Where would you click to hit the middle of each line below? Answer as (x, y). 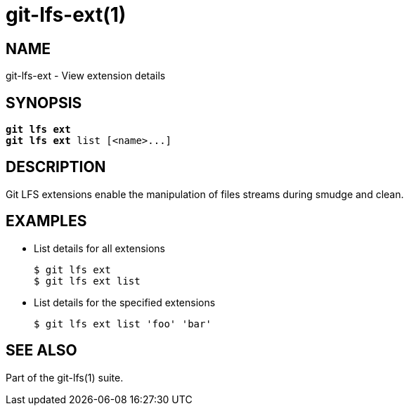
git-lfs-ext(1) (66, 15)
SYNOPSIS (44, 103)
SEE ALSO (41, 351)
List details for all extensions (99, 248)
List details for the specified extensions (125, 302)
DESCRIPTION (56, 167)
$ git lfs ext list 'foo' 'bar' (123, 324)
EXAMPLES (46, 221)
